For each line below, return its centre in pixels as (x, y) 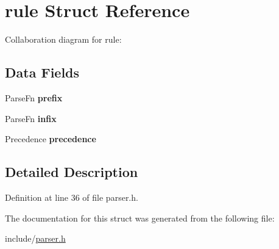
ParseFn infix (31, 118)
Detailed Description (72, 172)
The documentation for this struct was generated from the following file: (140, 218)
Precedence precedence (51, 139)
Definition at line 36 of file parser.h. (72, 197)
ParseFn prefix (34, 97)
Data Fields (42, 72)
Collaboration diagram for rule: (63, 39)
